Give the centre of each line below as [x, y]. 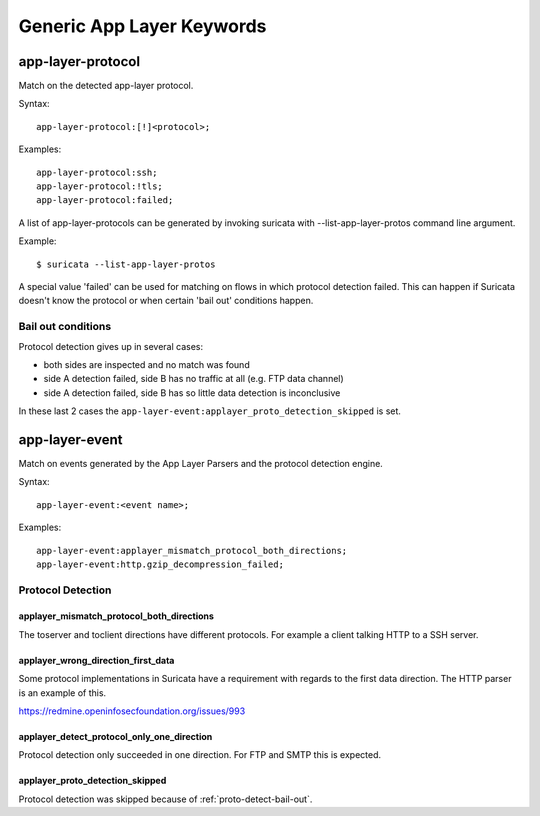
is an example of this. [62, 692]
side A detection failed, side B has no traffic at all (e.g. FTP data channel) [193, 379]
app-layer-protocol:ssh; [97, 172]
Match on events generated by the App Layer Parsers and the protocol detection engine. [201, 463]
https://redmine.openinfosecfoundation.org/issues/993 [132, 711]
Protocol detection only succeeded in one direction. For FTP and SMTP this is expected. [200, 755]
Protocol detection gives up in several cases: [111, 346]
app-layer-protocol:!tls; [100, 186]
